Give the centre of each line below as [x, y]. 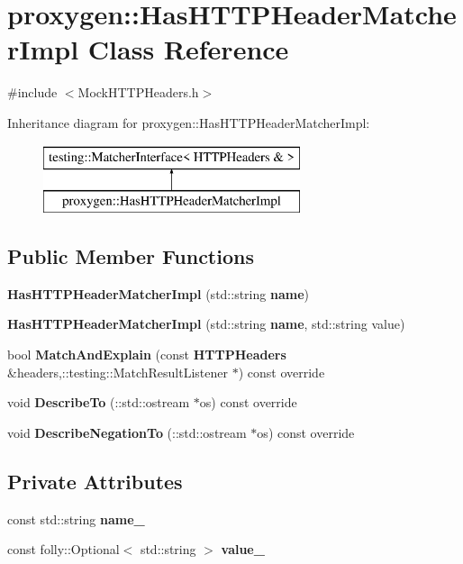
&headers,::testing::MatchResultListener [118, 372]
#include [32, 92]
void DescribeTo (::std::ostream [99, 402]
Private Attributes [95, 481]
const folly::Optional [64, 549]
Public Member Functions [131, 256]
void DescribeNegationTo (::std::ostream [127, 432]
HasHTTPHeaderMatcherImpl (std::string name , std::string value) [206, 324]
